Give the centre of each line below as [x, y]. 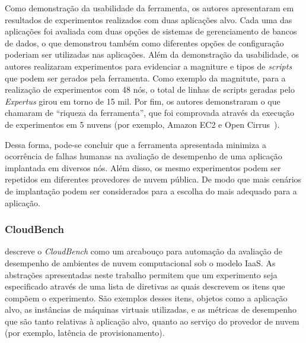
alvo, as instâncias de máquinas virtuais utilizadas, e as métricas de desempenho [151, 309]
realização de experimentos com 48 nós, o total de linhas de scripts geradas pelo [150, 89]
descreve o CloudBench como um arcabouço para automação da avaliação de [144, 251]
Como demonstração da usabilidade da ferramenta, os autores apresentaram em [149, 8]
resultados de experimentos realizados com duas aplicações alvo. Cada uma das [149, 19]
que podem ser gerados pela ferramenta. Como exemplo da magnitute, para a [145, 78]
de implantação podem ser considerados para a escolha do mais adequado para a [151, 191]
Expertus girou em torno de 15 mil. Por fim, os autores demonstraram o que [143, 101]
